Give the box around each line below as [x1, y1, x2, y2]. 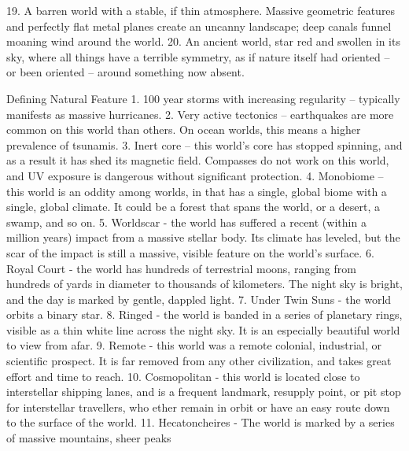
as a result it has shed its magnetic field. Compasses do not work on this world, [6, 152, 389, 168]
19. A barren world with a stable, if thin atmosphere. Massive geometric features [6, 2, 396, 18]
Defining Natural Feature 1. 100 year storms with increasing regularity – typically [6, 90, 400, 106]
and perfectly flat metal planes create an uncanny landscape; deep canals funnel [6, 17, 392, 34]
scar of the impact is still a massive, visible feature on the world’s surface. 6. [6, 244, 374, 261]
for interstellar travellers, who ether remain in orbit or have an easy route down [6, 398, 390, 415]
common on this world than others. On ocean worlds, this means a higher [6, 121, 361, 138]
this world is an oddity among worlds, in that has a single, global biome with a [6, 183, 387, 199]
